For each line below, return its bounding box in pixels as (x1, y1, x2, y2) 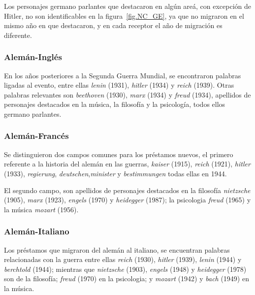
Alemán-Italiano (4, 225, 69, 237)
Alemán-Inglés (4, 51, 62, 63)
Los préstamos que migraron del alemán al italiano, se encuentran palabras (4, 244, 230, 255)
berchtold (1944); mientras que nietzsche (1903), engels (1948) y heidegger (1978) (4, 263, 247, 274)
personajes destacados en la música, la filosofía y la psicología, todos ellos (4, 99, 225, 109)
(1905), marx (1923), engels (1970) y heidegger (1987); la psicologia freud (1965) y (4, 195, 251, 205)
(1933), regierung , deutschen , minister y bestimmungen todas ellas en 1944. (4, 168, 227, 178)
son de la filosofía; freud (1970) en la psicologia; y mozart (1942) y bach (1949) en (4, 273, 249, 284)
